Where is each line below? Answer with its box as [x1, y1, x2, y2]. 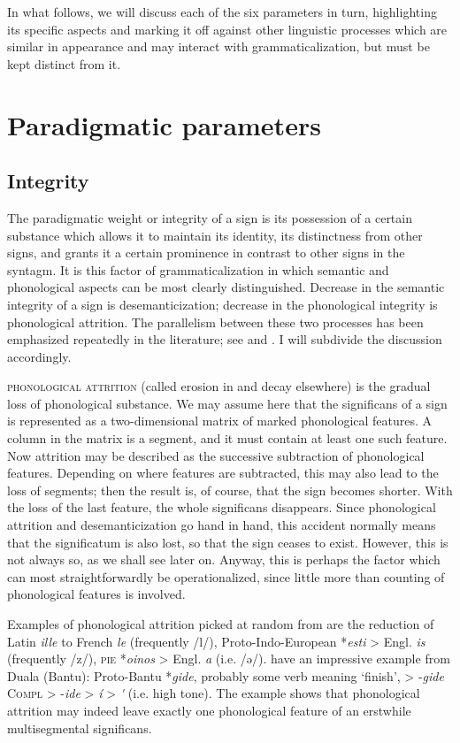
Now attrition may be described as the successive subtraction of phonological [7, 446, 425, 464]
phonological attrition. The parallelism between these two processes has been [7, 312, 424, 331]
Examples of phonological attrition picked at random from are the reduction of [7, 615, 434, 633]
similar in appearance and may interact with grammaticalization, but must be [7, 37, 430, 56]
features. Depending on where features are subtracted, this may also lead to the [7, 463, 439, 482]
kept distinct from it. [7, 54, 121, 73]
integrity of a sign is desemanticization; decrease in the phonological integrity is [7, 295, 438, 313]
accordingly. [7, 347, 72, 365]
